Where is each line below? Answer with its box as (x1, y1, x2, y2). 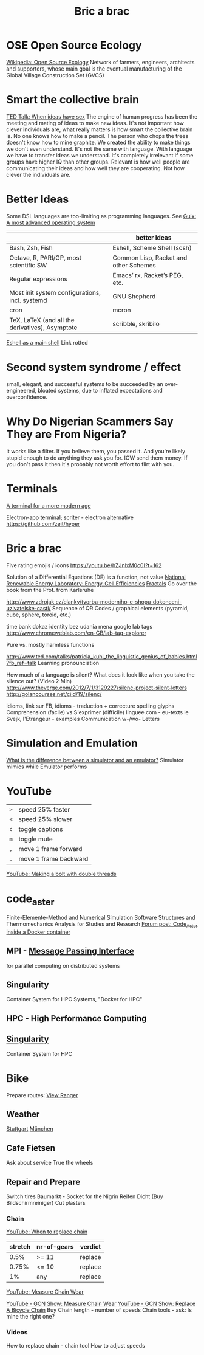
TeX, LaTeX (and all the (9, 315, 75, 324)
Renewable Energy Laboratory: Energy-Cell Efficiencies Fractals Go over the (6, 579, 197, 587)
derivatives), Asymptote (9, 323, 78, 332)
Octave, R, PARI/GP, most (9, 253, 82, 262)
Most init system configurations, (9, 288, 101, 297)
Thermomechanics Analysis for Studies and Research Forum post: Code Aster (6, 920, 198, 929)
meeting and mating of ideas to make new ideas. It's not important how (6, 119, 184, 126)
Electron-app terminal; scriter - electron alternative (6, 514, 134, 521)
